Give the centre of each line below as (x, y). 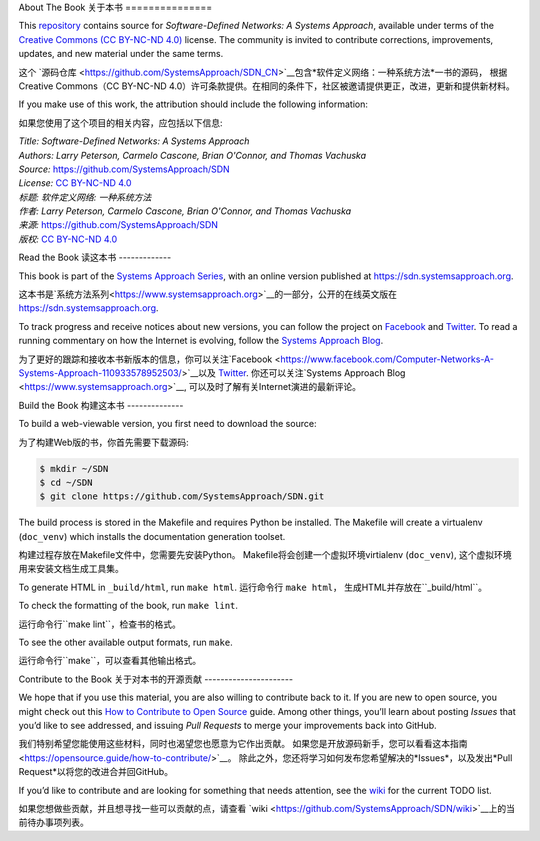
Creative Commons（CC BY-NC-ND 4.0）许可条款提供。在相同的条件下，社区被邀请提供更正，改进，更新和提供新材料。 (266, 86)
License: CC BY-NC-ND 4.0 (75, 183)
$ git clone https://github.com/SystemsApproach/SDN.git (182, 496)
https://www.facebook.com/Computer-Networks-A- (387, 359)
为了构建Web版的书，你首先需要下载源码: (103, 442)
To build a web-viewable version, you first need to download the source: (167, 424)
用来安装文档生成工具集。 (71, 569)
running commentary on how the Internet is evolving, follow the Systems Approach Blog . (201, 341)
